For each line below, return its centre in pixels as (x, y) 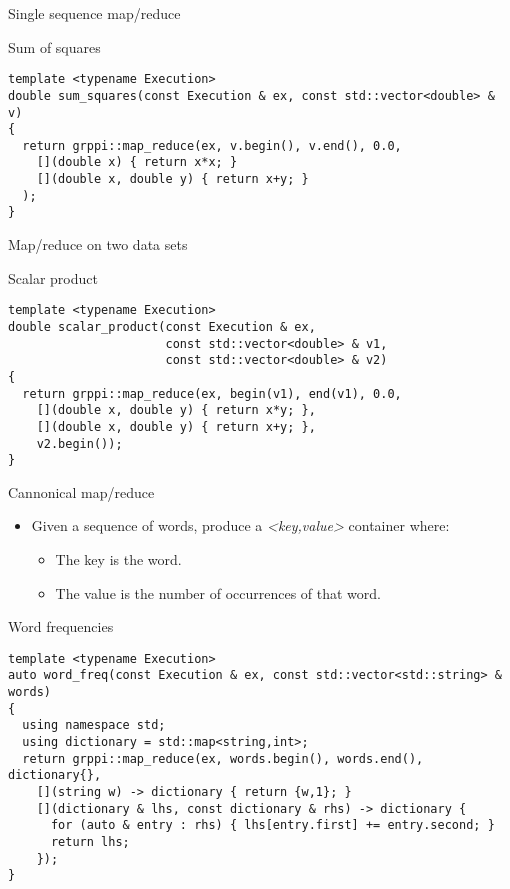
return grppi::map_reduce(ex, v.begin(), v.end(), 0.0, (212, 145)
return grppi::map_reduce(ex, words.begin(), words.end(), (223, 758)
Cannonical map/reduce (81, 491)
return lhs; (90, 842)
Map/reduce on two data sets (98, 244)
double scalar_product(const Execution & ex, (162, 326)
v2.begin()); (79, 443)
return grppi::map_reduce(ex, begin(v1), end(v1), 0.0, (212, 393)
